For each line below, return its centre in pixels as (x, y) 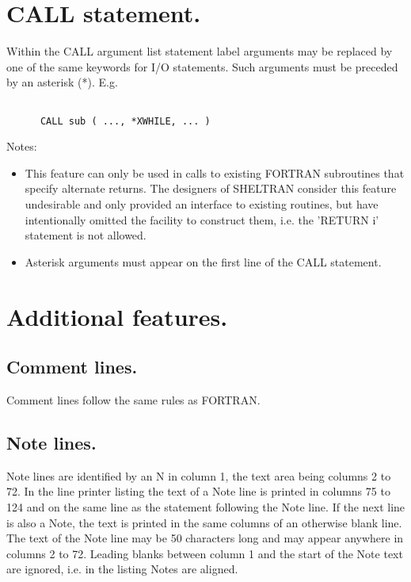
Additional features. (117, 316)
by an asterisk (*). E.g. (62, 82)
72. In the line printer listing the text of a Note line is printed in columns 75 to (198, 491)
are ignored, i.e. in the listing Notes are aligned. (122, 569)
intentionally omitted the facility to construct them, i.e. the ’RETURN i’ (202, 219)
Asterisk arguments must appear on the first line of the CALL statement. (203, 261)
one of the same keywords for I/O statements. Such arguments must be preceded (202, 66)
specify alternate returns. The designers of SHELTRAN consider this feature (211, 188)
